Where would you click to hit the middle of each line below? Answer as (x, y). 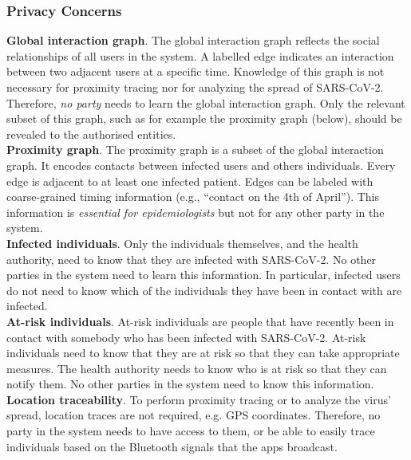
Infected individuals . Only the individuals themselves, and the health (182, 243)
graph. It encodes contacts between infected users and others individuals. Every (201, 165)
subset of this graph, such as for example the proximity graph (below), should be (204, 118)
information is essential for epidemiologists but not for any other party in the (196, 212)
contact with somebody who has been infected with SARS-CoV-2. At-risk (186, 337)
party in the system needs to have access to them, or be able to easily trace (191, 431)
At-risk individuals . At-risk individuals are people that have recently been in (200, 321)
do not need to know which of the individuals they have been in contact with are (204, 290)
